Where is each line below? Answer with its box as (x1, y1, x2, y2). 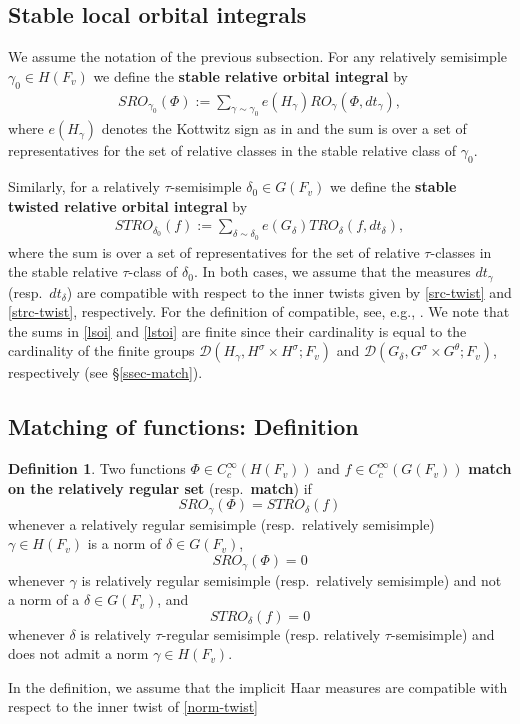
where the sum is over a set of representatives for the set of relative (8, 241, 420, 262)
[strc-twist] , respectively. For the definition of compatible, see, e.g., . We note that (8, 301, 510, 322)
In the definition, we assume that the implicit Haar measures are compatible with (8, 676, 508, 697)
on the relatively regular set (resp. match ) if (8, 477, 312, 498)
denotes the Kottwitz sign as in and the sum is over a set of (101, 118, 467, 139)
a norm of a (8, 589, 80, 610)
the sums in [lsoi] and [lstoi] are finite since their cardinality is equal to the (8, 320, 467, 341)
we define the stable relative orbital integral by (93, 65, 408, 86)
